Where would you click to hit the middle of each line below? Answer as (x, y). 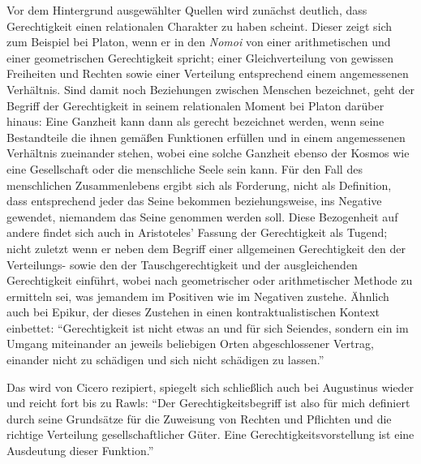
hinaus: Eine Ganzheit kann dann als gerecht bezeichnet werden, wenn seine (195, 121)
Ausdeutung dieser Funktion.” (80, 451)
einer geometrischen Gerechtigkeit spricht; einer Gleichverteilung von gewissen (200, 57)
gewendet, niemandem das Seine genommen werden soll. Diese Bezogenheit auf (202, 216)
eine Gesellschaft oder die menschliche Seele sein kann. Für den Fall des (185, 168)
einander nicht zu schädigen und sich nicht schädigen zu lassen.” (165, 360)
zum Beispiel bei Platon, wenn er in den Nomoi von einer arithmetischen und (199, 42)
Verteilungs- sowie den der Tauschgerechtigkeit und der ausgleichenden (182, 264)
